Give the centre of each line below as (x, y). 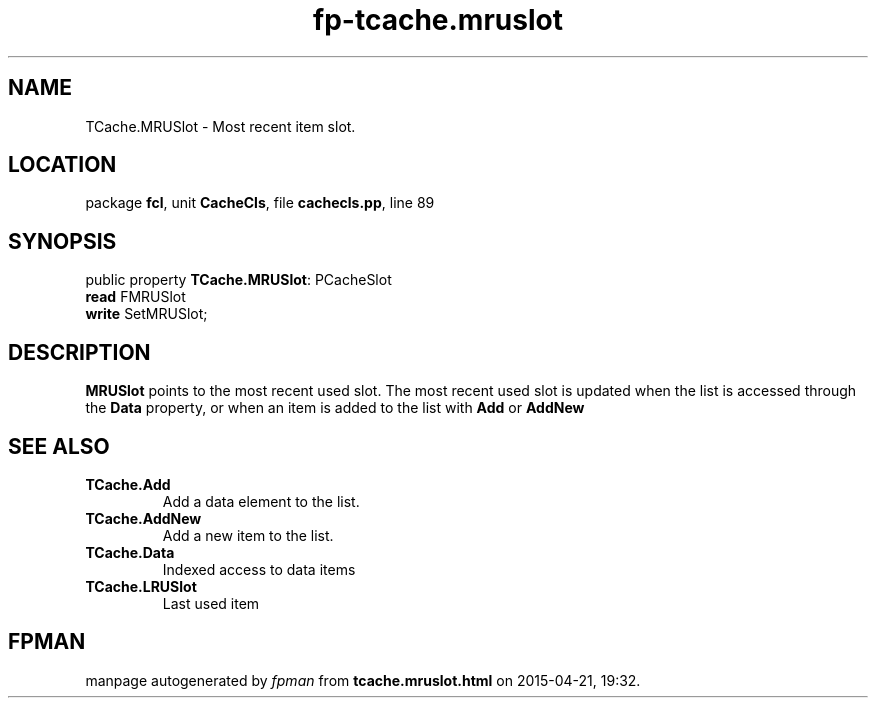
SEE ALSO (59, 446)
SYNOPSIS (62, 241)
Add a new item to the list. (248, 535)
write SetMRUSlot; (146, 314)
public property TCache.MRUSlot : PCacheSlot (238, 280)
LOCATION (62, 165)
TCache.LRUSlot (141, 586)
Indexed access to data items (259, 569)
